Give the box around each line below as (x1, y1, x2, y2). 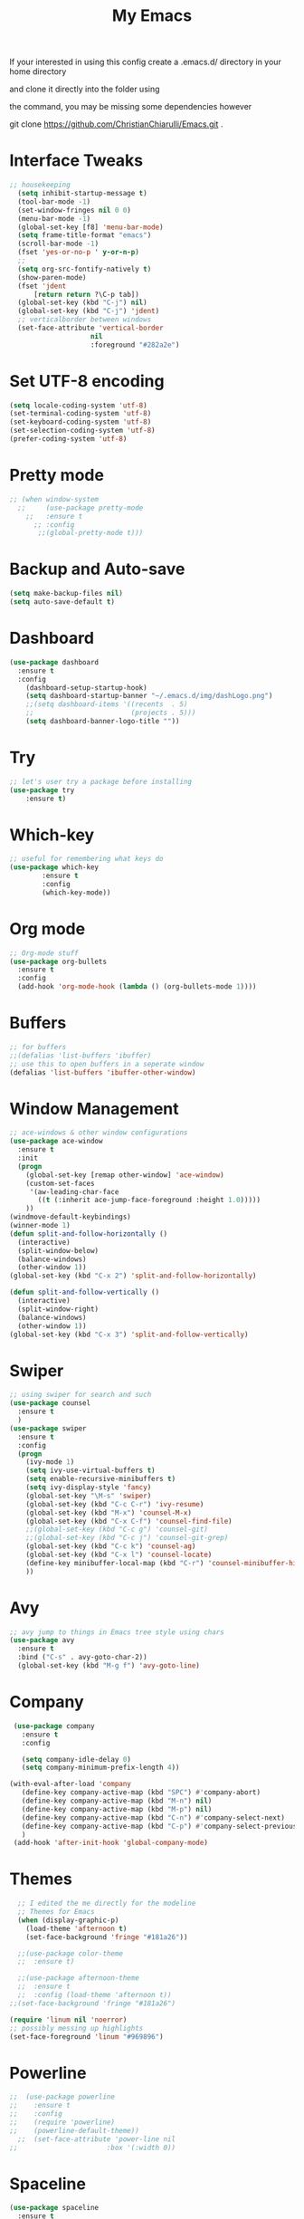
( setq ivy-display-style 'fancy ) (25, 1483, 152, 1492)
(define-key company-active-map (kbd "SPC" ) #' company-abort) (21, 1788, 261, 1797)
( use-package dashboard (9, 657, 100, 666)
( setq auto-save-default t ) (9, 598, 116, 607)
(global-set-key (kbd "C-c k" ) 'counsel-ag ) (25, 1542, 196, 1551)
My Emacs (111, 5, 193, 26)
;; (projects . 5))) (25, 708, 196, 718)
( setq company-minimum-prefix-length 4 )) (21, 1763, 180, 1773)
